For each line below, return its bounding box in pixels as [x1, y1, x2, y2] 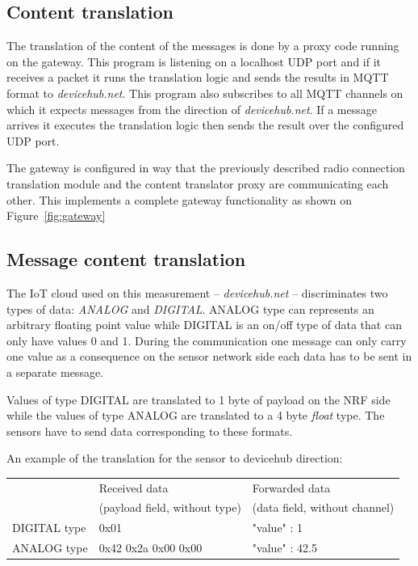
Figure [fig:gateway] [6, 207, 106, 224]
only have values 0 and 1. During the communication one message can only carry [6, 332, 407, 348]
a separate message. [6, 363, 104, 380]
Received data [98, 479, 169, 496]
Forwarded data [252, 479, 331, 496]
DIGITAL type [12, 519, 86, 536]
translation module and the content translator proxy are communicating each [6, 175, 389, 192]
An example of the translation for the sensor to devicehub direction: [6, 450, 343, 467]
